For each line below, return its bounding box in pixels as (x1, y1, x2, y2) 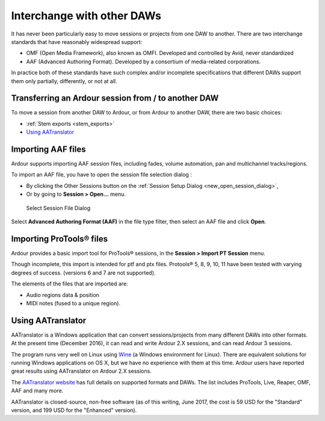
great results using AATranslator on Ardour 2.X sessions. (11, 367, 152, 375)
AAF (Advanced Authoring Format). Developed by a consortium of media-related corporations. (26, 58, 261, 65)
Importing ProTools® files (11, 234, 108, 244)
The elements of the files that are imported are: (11, 280, 129, 287)
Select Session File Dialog (26, 204, 91, 211)
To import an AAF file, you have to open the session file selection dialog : (11, 171, 192, 178)
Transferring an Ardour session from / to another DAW (11, 93, 219, 104)
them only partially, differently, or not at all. (11, 77, 117, 84)
